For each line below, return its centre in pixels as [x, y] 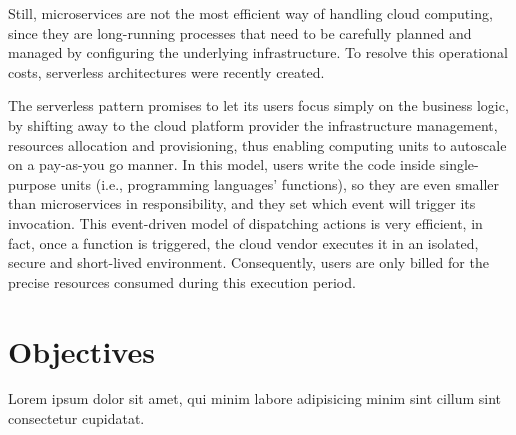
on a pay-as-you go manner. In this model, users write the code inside [222, 164]
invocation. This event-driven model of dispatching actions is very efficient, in [245, 222]
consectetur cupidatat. [76, 418]
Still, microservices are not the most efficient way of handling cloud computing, [250, 13]
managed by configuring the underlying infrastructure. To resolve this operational [258, 52]
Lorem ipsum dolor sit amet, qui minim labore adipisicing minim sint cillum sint [255, 398]
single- [459, 164]
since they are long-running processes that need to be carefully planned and [240, 32]
